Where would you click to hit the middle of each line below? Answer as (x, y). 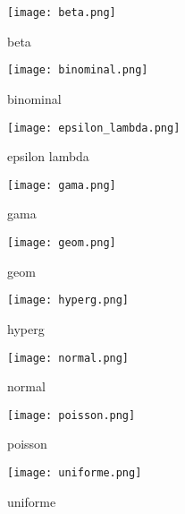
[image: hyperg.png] (68, 300)
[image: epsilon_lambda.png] (94, 128)
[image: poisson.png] (71, 415)
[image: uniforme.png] (75, 473)
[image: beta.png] (62, 13)
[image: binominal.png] (78, 70)
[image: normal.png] (68, 358)
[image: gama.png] (62, 185)
